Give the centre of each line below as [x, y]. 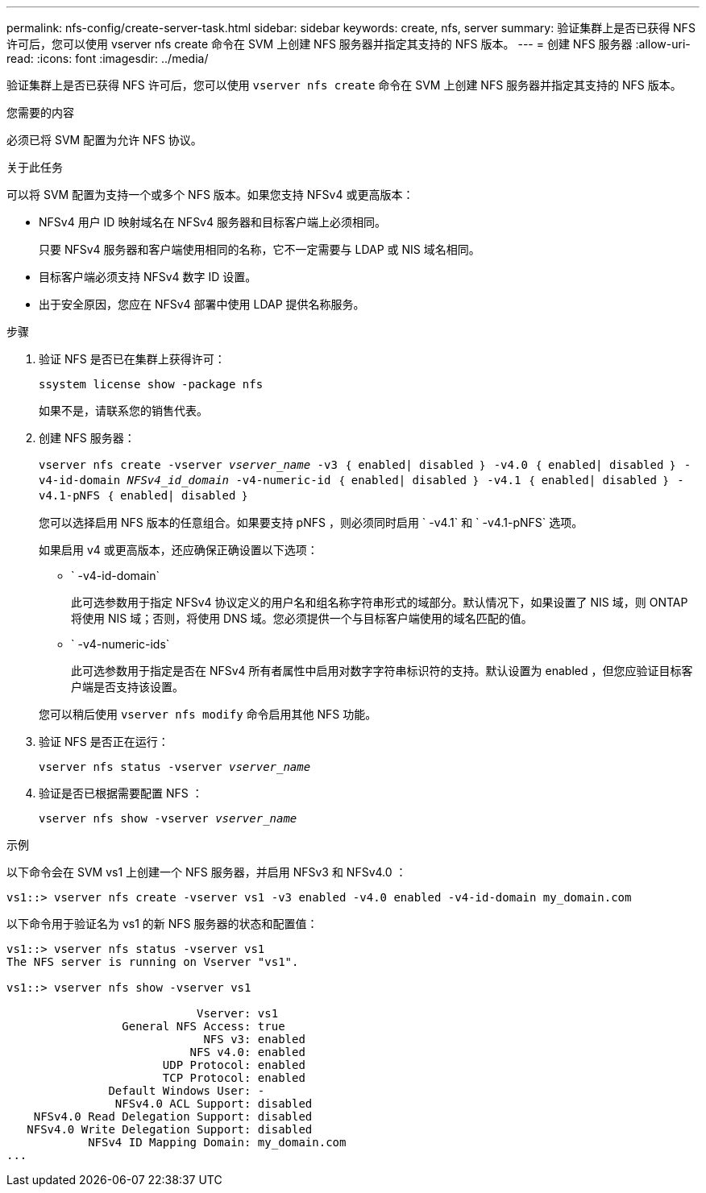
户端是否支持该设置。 [127, 687]
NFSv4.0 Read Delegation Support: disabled [173, 1116]
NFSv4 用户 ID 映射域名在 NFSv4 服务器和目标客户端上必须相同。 [212, 222]
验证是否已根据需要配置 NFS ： [121, 793]
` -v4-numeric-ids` [120, 644]
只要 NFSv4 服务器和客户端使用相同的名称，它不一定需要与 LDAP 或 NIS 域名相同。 [260, 249]
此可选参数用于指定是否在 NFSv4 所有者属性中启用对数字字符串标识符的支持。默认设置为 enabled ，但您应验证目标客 [382, 671]
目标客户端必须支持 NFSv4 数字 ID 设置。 [148, 277]
